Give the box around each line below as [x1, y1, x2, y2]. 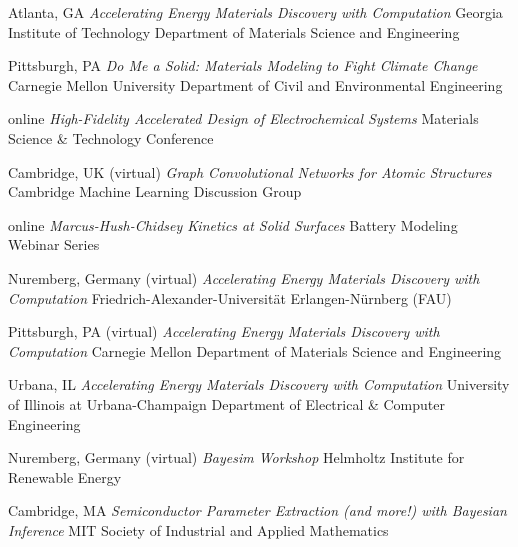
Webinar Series [8, 234, 100, 255]
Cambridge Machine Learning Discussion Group [8, 181, 302, 202]
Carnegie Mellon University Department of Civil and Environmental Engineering [8, 74, 503, 95]
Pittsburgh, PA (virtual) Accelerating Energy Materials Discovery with [8, 321, 440, 342]
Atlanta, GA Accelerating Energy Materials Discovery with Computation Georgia [8, 2, 503, 22]
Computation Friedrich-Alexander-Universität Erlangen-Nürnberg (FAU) [8, 287, 452, 308]
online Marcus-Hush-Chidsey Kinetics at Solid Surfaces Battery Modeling [8, 214, 458, 235]
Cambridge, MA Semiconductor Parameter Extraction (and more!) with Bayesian [8, 500, 507, 521]
